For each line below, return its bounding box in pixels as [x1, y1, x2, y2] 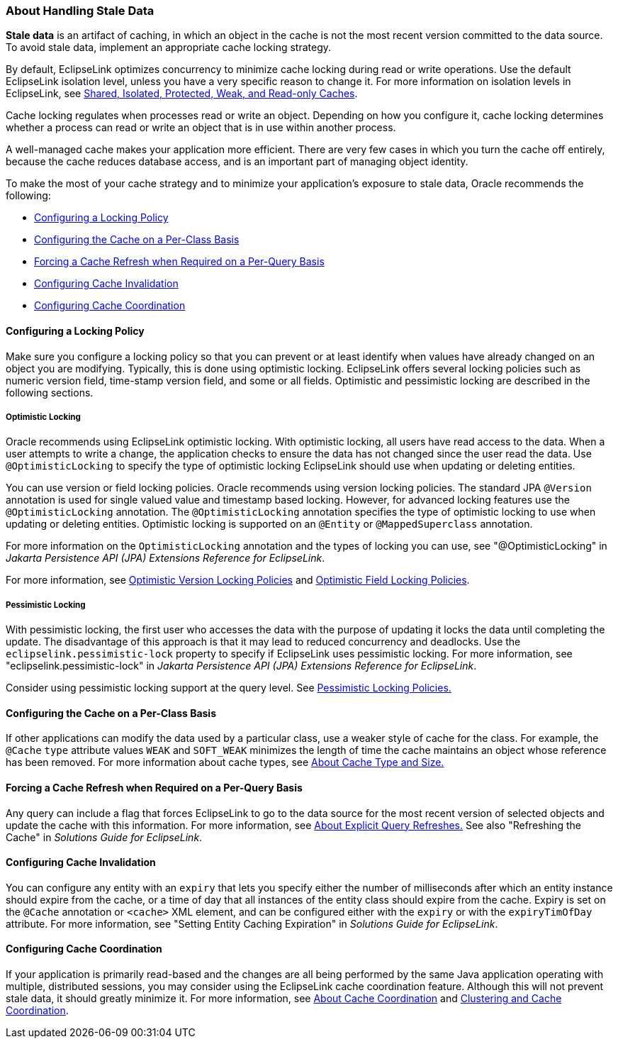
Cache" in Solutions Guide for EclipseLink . [6, 831, 203, 843]
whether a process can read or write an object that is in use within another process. [6, 121, 396, 134]
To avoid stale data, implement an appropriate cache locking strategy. [6, 41, 332, 54]
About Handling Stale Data [6, 4, 154, 18]
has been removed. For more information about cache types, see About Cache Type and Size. [6, 756, 444, 769]
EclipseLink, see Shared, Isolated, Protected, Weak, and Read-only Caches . [6, 87, 358, 100]
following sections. [6, 386, 94, 399]
